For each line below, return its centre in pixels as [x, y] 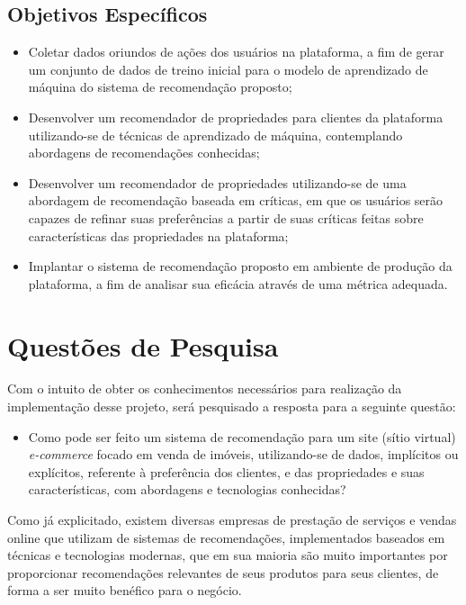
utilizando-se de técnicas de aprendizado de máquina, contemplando [215, 135]
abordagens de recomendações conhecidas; [144, 153]
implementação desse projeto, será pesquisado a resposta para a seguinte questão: [232, 406]
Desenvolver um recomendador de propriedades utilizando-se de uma [217, 182]
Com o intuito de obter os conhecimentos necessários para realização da [205, 388]
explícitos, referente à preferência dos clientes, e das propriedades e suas [226, 471]
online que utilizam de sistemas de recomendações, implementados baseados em [226, 537]
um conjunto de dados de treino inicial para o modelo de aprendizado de [228, 69]
